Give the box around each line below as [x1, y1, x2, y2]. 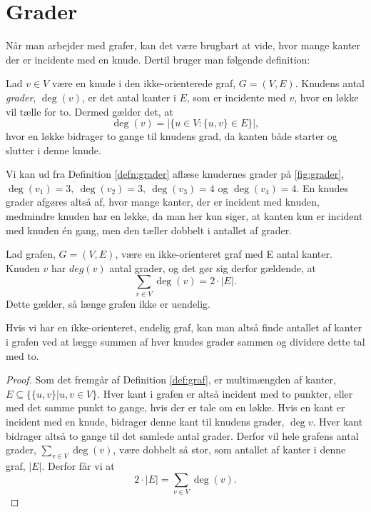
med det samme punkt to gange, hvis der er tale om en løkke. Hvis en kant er [6, 400, 345, 415]
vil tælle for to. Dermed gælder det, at [6, 104, 173, 119]
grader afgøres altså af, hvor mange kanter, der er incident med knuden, [6, 194, 320, 209]
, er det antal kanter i [81, 89, 176, 104]
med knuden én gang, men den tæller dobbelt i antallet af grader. [6, 222, 293, 237]
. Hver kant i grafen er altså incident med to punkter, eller [97, 386, 353, 401]
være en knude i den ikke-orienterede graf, [51, 76, 236, 91]
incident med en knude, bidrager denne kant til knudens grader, [6, 413, 285, 428]
